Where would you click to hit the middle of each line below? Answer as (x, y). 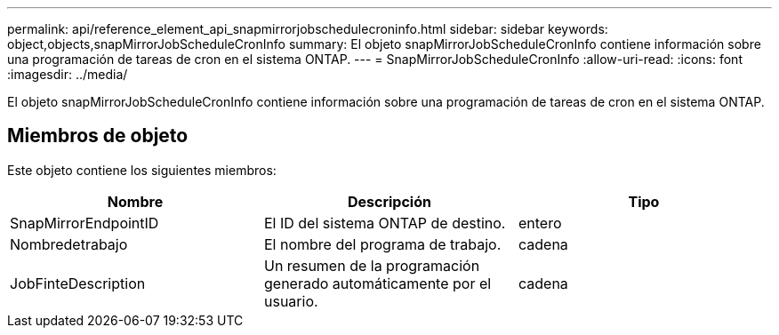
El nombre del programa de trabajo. (382, 244)
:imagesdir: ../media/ (68, 74)
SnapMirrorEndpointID (84, 223)
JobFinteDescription (78, 283)
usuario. (291, 301)
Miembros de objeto (98, 136)
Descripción (389, 201)
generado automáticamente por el (377, 283)
